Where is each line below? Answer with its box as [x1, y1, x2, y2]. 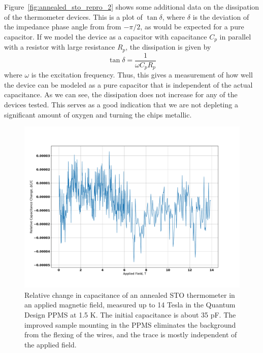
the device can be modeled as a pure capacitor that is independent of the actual [4, 79, 253, 90]
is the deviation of [192, 11, 249, 22]
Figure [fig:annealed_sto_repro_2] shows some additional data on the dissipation [4, 2, 259, 12]
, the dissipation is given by [125, 42, 211, 52]
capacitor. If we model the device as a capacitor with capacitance [4, 31, 207, 42]
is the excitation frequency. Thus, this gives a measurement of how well [31, 69, 253, 80]
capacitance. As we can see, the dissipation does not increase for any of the [4, 89, 238, 100]
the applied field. [24, 339, 77, 349]
